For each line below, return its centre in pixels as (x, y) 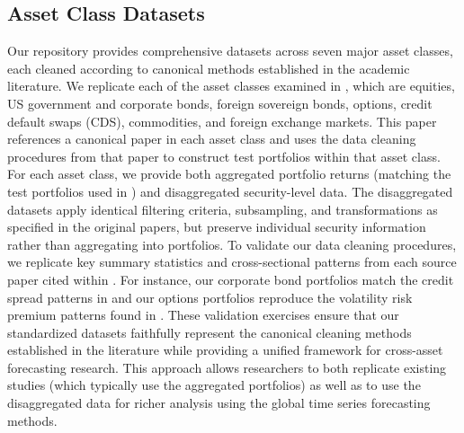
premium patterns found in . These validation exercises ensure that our (203, 315)
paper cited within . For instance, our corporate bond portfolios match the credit (231, 279)
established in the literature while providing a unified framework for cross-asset (225, 350)
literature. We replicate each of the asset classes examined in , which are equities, (231, 86)
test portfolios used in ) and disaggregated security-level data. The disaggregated (230, 191)
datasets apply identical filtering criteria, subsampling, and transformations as (223, 209)
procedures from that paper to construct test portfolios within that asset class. (224, 156)
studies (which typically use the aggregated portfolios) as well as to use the (214, 385)
